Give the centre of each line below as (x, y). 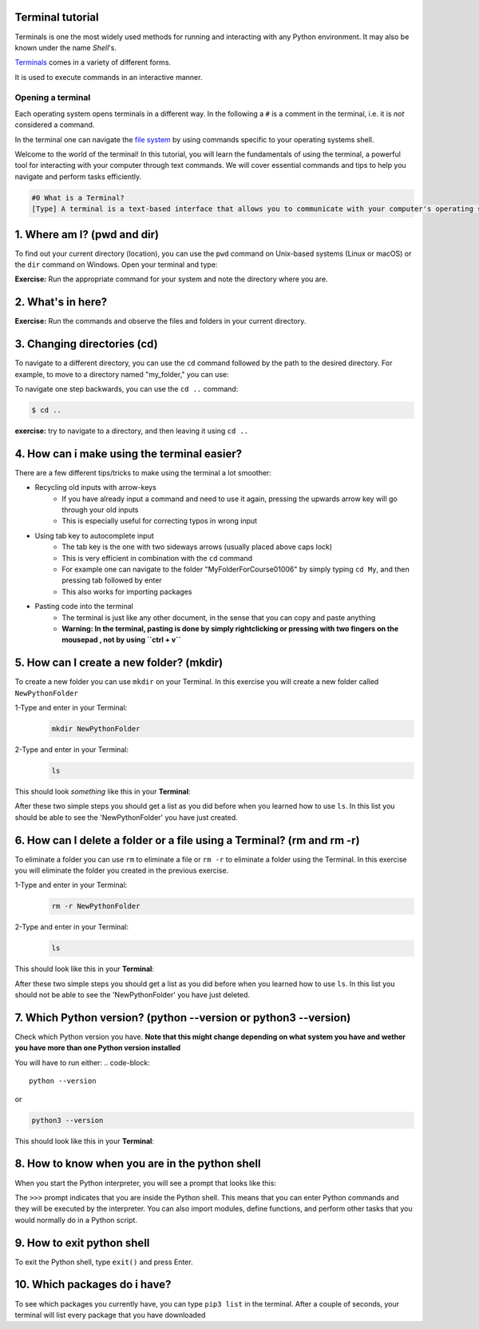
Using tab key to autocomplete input (95, 535)
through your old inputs (100, 510)
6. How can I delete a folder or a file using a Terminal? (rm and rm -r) (187, 840)
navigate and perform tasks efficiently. (78, 177)
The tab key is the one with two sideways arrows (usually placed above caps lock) (197, 547)
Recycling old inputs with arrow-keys (96, 487)
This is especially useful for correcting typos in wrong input (160, 521)
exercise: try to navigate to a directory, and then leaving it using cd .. (132, 431)
